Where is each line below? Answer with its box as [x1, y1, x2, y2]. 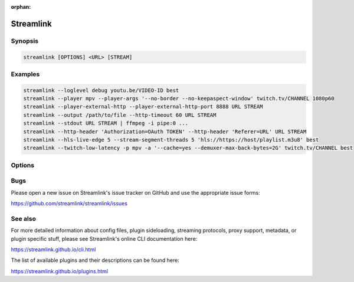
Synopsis [11, 37, 38, 45]
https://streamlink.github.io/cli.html [11, 246, 96, 253]
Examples [11, 70, 40, 78]
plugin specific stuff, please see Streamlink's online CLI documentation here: [11, 235, 198, 242]
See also [11, 214, 37, 222]
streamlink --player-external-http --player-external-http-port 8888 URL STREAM [23, 103, 263, 110]
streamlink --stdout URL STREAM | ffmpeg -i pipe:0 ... [23, 120, 189, 127]
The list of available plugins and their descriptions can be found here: [11, 257, 179, 264]
